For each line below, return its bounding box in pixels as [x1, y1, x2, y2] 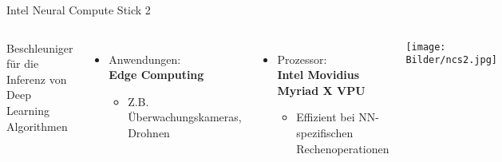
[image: [405, 41, 446, 53]
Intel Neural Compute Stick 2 [6, 2, 151, 18]
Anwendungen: [109, 50, 181, 67]
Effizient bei [296, 109, 355, 125]
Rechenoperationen [296, 140, 389, 156]
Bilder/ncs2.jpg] [405, 54, 497, 66]
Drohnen [128, 124, 170, 140]
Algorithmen [6, 117, 68, 134]
